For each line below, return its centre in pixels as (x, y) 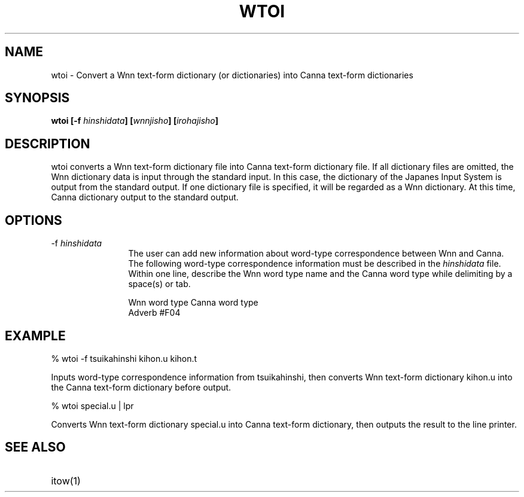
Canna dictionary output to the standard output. (145, 197)
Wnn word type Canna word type (193, 303)
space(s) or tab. (159, 284)
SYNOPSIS (37, 98)
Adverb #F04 (154, 313)
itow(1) (66, 481)
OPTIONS (33, 220)
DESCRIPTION (48, 144)
